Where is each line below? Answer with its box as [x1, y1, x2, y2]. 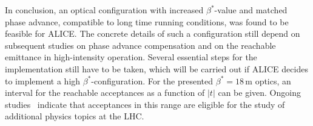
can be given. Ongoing [218, 86, 301, 99]
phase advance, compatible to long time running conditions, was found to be [5, 15, 289, 28]
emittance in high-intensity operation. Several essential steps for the [5, 51, 257, 63]
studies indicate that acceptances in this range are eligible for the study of [5, 98, 285, 110]
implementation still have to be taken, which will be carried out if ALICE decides [5, 62, 308, 75]
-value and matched [214, 4, 288, 16]
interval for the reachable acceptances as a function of [5, 86, 205, 99]
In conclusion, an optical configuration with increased [5, 4, 204, 16]
